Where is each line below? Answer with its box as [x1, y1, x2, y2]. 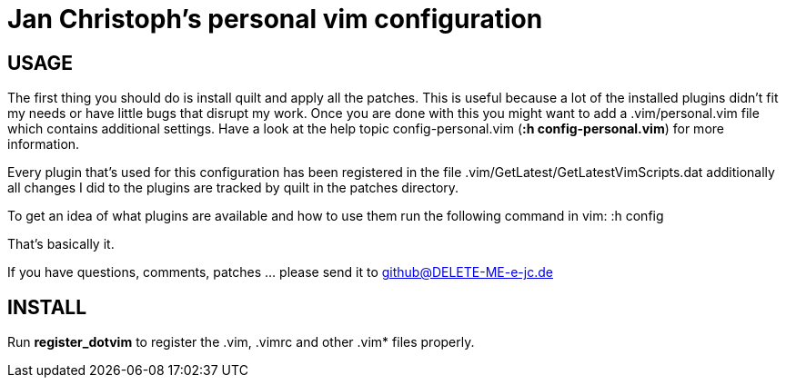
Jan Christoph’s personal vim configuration [7, 4, 543, 35]
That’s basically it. [7, 236, 115, 252]
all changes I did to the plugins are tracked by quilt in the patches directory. [7, 180, 459, 196]
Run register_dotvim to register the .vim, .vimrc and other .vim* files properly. [7, 334, 475, 350]
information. [7, 136, 80, 153]
